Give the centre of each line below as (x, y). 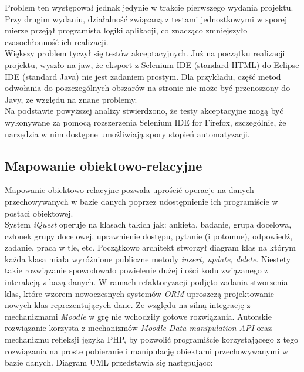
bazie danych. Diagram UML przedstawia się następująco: (109, 362)
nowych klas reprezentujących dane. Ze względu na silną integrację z (128, 305)
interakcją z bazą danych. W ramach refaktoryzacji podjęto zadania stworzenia (146, 282)
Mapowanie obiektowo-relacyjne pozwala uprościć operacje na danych (129, 190)
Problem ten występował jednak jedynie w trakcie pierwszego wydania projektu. (149, 7)
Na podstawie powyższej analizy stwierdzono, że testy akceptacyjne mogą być (144, 111)
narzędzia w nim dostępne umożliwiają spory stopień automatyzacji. (127, 133)
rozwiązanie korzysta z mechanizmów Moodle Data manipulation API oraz (139, 328)
